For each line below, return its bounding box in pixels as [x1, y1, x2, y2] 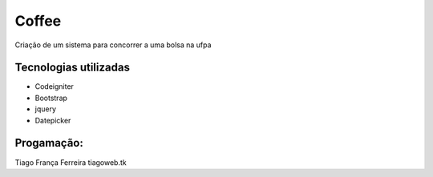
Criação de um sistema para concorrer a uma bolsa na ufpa [14, 40, 212, 50]
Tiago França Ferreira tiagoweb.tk [14, 157, 127, 167]
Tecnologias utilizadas [14, 61, 130, 74]
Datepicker [34, 115, 71, 125]
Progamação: [14, 136, 83, 150]
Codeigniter [34, 82, 74, 91]
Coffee [14, 12, 62, 30]
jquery [34, 104, 56, 114]
